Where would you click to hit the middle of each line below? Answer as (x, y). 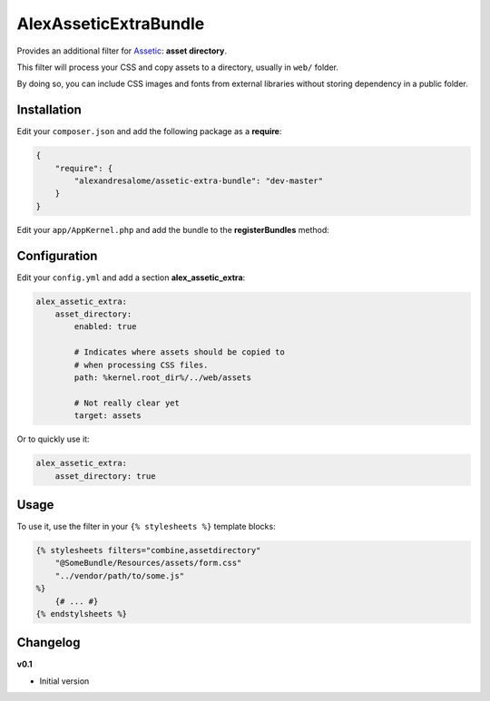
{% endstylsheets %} (81, 613)
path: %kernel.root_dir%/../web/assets (162, 378)
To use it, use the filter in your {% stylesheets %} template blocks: (146, 527)
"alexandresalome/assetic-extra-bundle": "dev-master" (199, 181)
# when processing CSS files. (141, 365)
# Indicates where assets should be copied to (179, 352)
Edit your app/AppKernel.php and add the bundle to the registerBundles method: (173, 229)
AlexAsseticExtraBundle (111, 24)
